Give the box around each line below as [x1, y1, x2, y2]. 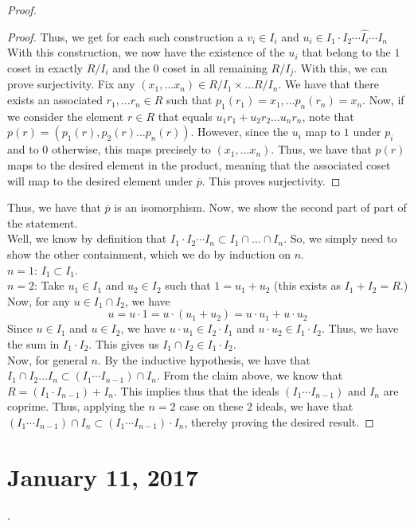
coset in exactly [7, 60, 83, 76]
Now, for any [7, 292, 70, 309]
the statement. [7, 214, 78, 231]
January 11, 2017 [7, 460, 199, 493]
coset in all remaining [162, 60, 268, 76]
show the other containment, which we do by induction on [7, 246, 291, 262]
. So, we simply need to [283, 230, 397, 247]
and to [7, 141, 39, 158]
